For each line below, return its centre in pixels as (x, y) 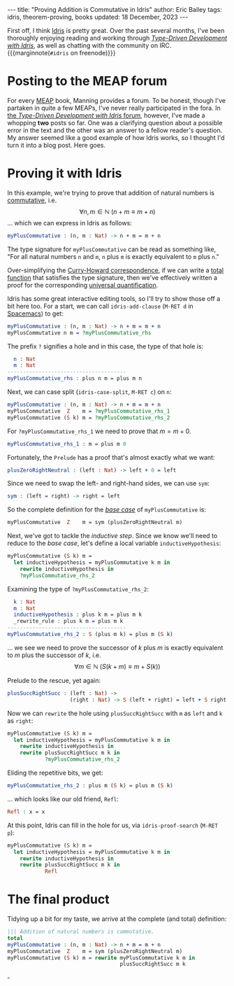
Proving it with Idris (65, 174)
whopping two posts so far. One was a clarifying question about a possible (115, 122)
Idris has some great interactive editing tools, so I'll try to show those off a (114, 298)
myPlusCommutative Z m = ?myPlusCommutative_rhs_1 (89, 411)
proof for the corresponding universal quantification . (83, 285)
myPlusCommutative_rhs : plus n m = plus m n (74, 379)
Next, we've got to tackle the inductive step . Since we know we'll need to (112, 536)
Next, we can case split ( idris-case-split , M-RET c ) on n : (89, 392)
